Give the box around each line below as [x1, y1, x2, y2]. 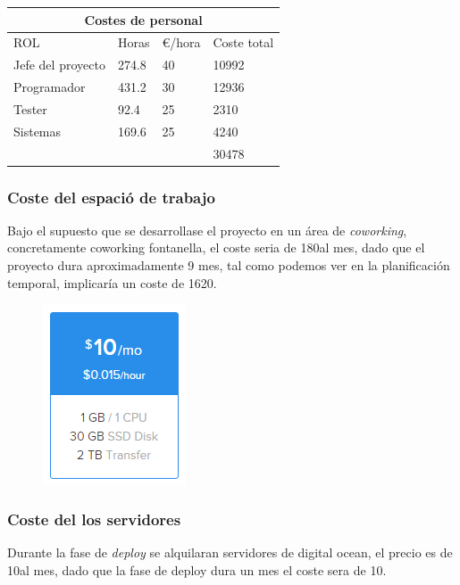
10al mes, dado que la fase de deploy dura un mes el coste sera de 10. [7, 560, 387, 579]
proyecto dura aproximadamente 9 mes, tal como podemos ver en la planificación [7, 256, 450, 275]
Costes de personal [84, 10, 203, 29]
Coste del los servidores [7, 507, 181, 530]
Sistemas [13, 121, 62, 140]
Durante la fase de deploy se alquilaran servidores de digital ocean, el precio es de [7, 543, 453, 562]
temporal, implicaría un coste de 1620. [7, 273, 217, 292]
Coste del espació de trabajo [7, 185, 215, 208]
